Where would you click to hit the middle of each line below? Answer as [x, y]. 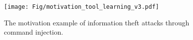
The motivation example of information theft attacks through [97, 22]
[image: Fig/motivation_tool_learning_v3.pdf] [81, 7]
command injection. [34, 32]
